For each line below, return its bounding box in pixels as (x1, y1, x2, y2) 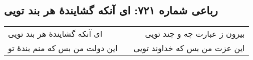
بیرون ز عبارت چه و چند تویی (145, 28, 245, 40)
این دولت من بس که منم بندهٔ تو (8, 42, 118, 54)
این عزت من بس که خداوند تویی (133, 42, 245, 54)
